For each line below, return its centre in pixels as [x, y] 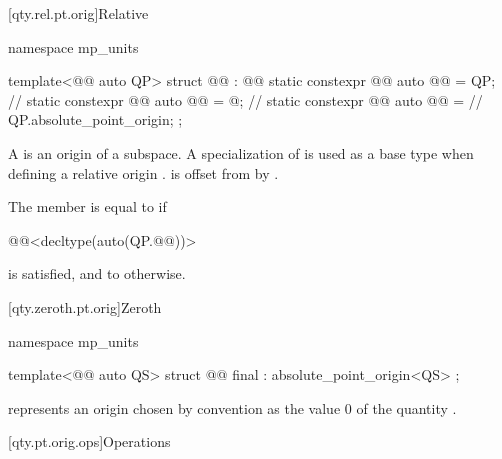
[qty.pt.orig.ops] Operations [89, 441]
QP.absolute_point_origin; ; [95, 119]
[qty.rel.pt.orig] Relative [78, 13]
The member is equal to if [87, 206]
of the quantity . [406, 407]
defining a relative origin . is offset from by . [143, 172]
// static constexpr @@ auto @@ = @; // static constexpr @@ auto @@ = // [245, 99]
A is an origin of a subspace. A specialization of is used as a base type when [241, 152]
